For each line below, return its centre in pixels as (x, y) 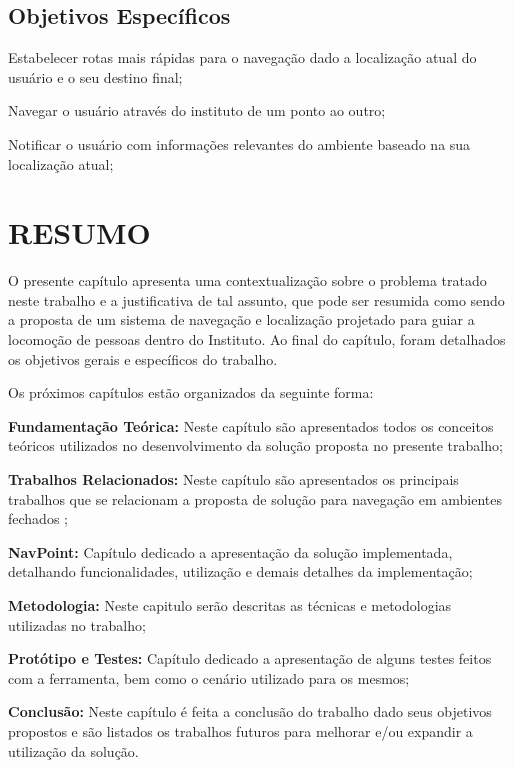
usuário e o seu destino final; (95, 76)
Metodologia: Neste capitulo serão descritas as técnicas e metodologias (230, 605)
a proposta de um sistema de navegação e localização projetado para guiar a (241, 319)
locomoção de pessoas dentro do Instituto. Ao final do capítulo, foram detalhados (257, 339)
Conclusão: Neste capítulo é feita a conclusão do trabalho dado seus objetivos (250, 711)
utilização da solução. (73, 750)
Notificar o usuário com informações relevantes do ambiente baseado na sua (239, 143)
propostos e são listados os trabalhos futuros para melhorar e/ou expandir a (240, 730)
